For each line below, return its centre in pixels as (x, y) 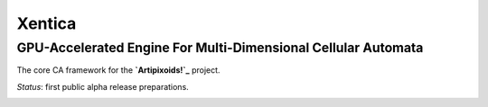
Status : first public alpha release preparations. (103, 86)
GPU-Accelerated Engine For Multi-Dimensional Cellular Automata (220, 48)
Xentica (47, 23)
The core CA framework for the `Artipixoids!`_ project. (118, 70)
